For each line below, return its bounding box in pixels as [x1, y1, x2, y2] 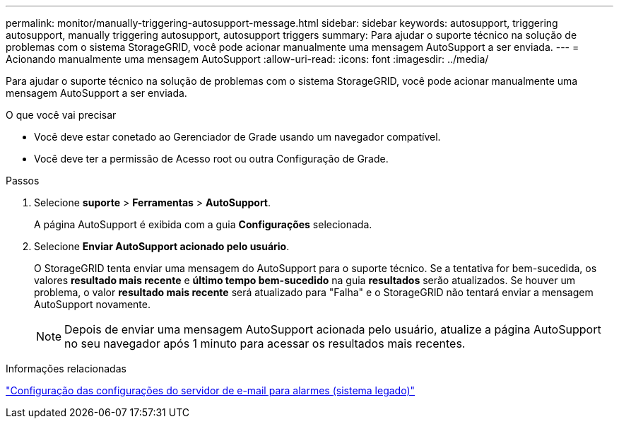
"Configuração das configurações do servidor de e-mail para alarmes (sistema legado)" [6, 384, 415, 396]
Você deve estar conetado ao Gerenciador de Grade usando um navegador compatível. [34, 131, 441, 143]
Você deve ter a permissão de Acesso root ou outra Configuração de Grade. [34, 153, 389, 165]
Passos [6, 175, 40, 187]
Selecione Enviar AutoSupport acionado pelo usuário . [34, 240, 290, 252]
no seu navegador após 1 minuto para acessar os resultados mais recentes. [64, 336, 466, 351]
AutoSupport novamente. [34, 298, 151, 310]
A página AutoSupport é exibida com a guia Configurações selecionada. [34, 218, 372, 230]
